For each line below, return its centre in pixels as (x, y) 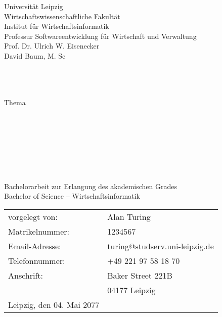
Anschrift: (26, 275)
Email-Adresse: (35, 246)
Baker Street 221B (140, 275)
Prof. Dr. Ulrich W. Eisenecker (52, 46)
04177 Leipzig (131, 290)
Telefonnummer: (37, 260)
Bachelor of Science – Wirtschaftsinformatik (72, 196)
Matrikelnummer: (39, 231)
